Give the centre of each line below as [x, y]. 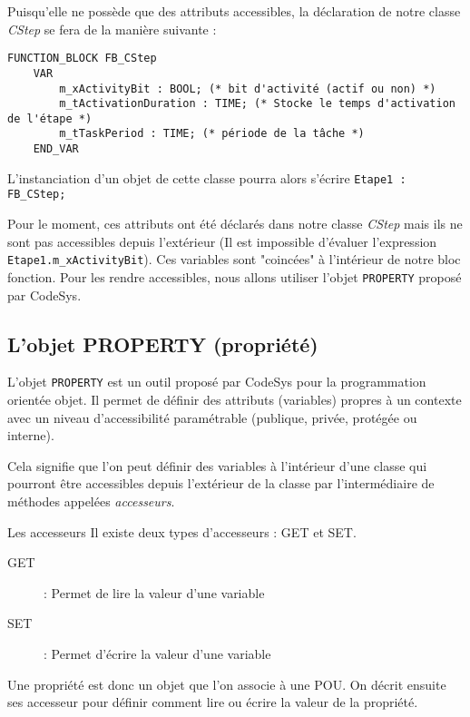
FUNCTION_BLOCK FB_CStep [82, 59]
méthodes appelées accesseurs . [91, 501]
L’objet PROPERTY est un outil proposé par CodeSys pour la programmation [217, 382]
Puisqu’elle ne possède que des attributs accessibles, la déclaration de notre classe [234, 11]
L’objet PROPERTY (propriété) [163, 344]
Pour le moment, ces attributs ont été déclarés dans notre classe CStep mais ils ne [235, 224]
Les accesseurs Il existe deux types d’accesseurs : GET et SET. [182, 531]
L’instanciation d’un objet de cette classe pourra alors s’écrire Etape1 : [207, 177]
